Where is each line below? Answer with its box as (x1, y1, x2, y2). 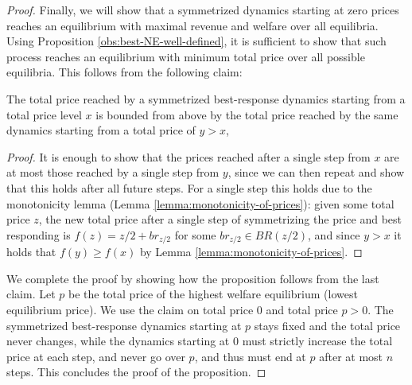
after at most (319, 348, 383, 364)
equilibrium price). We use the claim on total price (6, 301, 254, 317)
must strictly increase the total (242, 332, 393, 349)
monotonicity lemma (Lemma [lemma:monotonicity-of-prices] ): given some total (6, 195, 395, 212)
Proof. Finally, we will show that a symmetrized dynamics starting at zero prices (6, 2, 399, 17)
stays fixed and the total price (254, 317, 401, 333)
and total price (266, 301, 338, 317)
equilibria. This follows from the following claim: (6, 64, 243, 80)
